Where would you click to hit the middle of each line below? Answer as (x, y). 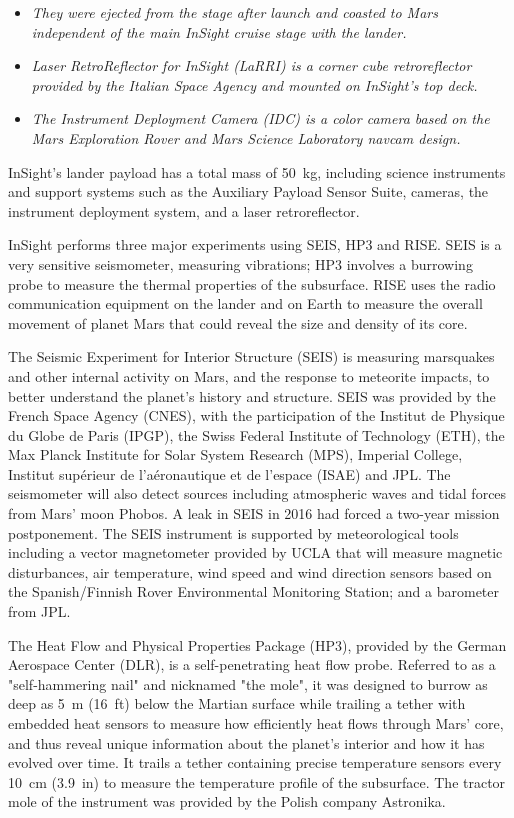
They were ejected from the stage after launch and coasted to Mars (234, 12)
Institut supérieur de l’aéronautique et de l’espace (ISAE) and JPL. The (229, 473)
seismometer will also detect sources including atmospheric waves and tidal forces (257, 493)
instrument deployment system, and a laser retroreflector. (184, 210)
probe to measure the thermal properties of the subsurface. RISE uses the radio (252, 283)
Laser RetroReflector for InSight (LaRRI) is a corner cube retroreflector (251, 65)
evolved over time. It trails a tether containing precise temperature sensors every (255, 762)
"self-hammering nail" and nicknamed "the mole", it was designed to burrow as (248, 683)
